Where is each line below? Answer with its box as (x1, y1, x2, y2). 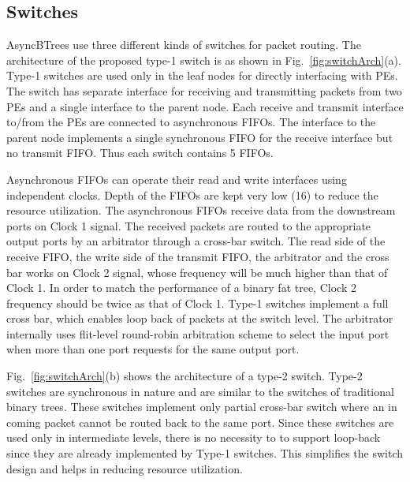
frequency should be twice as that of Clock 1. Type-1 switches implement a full (6, 294, 389, 311)
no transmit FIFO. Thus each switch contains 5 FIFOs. (6, 144, 274, 161)
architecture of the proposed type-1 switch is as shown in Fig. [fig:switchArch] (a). (6, 51, 401, 68)
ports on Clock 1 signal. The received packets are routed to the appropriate (6, 217, 371, 234)
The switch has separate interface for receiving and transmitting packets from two (6, 82, 402, 99)
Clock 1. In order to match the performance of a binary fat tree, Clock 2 (6, 279, 356, 296)
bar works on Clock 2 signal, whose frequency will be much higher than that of (6, 263, 388, 280)
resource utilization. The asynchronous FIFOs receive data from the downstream (6, 202, 396, 219)
